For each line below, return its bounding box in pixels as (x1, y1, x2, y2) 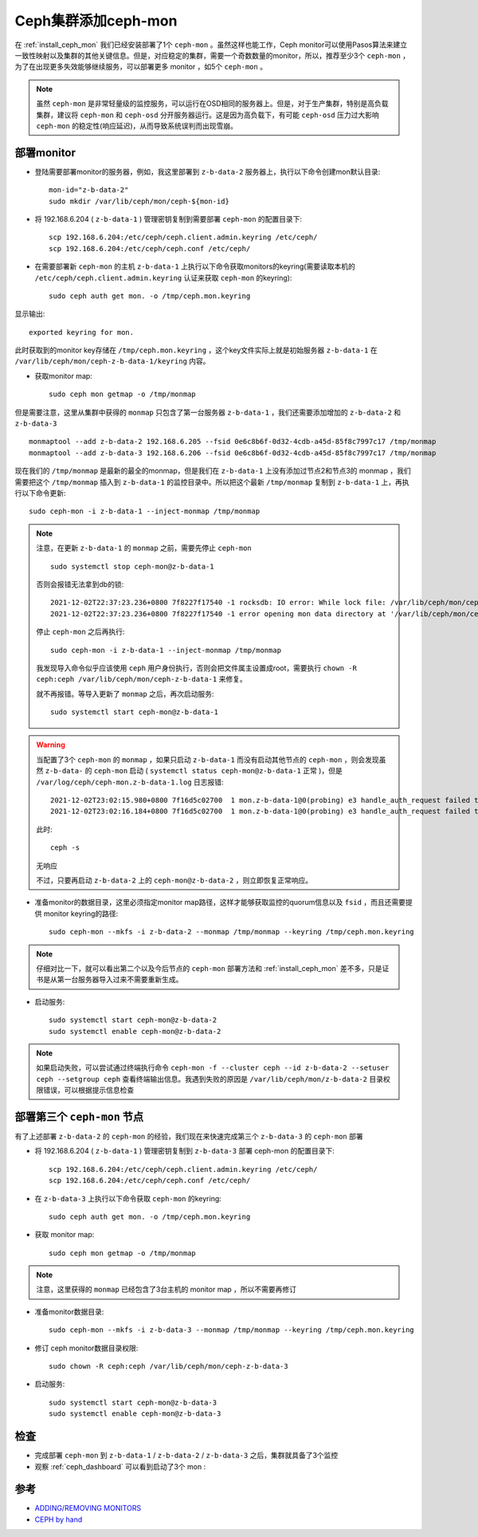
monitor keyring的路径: (43, 909, 119, 918)
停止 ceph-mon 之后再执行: (36, 627, 125, 637)
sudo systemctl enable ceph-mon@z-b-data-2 (49, 1027, 221, 1036)
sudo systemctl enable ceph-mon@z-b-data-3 (49, 1409, 221, 1418)
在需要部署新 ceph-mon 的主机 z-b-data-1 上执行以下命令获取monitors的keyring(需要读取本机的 (34, 261, 356, 271)
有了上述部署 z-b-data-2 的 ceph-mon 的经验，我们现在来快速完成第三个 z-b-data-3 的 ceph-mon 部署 (14, 1131, 363, 1141)
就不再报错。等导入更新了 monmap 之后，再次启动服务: (36, 689, 214, 698)
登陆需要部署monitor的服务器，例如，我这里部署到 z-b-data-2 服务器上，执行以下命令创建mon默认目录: (34, 167, 381, 176)
